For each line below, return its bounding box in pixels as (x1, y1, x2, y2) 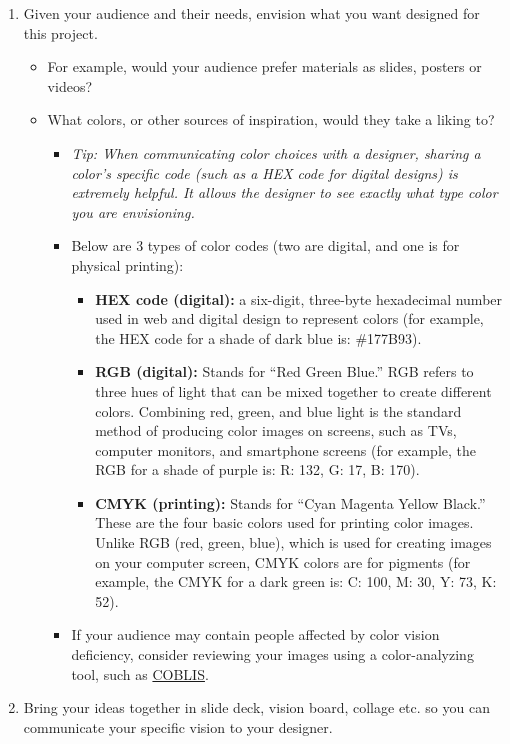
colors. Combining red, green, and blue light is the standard (95, 400, 462, 421)
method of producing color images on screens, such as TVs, (95, 420, 457, 441)
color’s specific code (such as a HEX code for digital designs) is (71, 162, 458, 183)
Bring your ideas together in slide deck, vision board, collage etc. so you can (23, 697, 490, 718)
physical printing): (71, 254, 184, 275)
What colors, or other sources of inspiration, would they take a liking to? (47, 109, 495, 130)
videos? (47, 75, 93, 96)
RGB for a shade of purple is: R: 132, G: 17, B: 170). (95, 459, 420, 480)
